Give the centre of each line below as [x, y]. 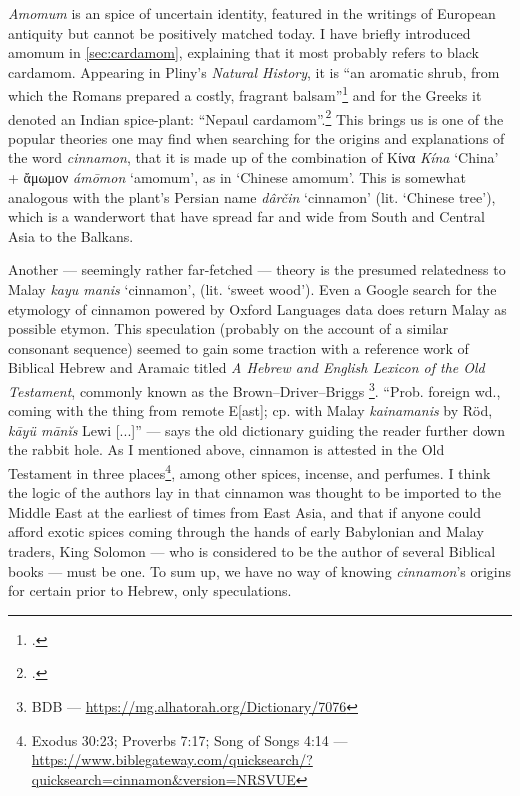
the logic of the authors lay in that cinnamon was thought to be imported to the [254, 492]
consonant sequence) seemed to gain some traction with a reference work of [238, 347]
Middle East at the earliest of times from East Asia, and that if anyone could [244, 511]
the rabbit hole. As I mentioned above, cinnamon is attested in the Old [226, 449]
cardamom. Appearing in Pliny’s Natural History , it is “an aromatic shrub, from [254, 71]
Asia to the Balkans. [71, 235]
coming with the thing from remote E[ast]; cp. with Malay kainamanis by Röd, [250, 410]
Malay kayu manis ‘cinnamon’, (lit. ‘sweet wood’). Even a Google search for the [252, 289]
